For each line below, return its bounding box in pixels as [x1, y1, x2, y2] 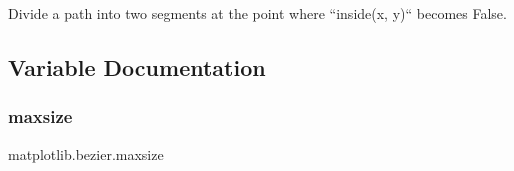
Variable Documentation [8, 51, 266, 82]
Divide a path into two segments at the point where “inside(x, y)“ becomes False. [8, 3, 507, 23]
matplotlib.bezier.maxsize [8, 143, 164, 164]
